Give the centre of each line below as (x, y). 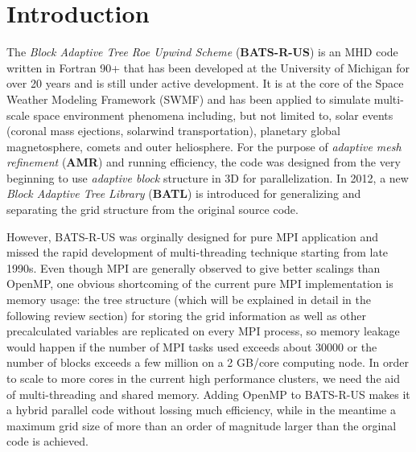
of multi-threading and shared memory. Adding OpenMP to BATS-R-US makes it (208, 394)
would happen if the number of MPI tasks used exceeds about (159, 346)
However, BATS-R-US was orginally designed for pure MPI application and (193, 236)
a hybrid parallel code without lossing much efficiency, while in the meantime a (201, 410)
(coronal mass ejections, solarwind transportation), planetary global (173, 131)
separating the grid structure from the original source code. (152, 210)
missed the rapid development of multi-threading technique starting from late (198, 252)
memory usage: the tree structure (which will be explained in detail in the (189, 300)
